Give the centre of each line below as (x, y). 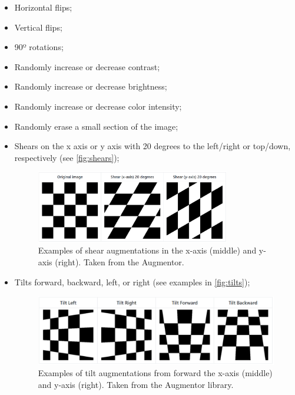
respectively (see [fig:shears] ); (67, 157)
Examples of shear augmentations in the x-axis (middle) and (147, 250)
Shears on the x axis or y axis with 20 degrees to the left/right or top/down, (153, 146)
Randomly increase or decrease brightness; (91, 86)
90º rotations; (39, 47)
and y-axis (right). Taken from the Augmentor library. (136, 384)
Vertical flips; (38, 27)
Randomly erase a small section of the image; (96, 126)
